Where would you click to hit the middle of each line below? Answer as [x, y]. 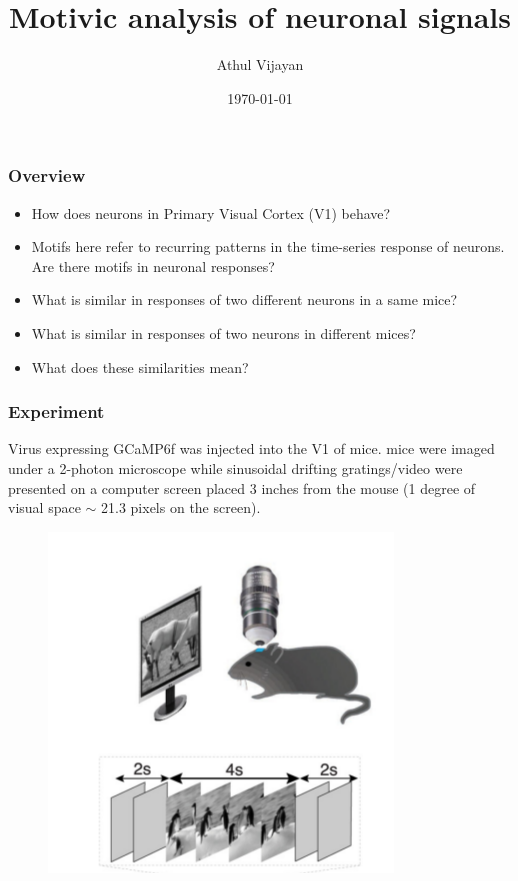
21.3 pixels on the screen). [181, 507]
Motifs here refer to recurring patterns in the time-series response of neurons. [268, 246]
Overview [47, 175]
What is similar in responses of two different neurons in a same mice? [244, 299]
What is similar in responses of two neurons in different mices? [223, 332]
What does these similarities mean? [140, 366]
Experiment [56, 411]
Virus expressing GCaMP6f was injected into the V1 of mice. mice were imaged [251, 448]
